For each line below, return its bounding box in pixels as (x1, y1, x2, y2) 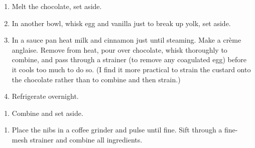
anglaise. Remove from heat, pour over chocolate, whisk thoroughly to (12, 44, 227, 55)
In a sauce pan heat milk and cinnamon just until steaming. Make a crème (12, 35, 241, 45)
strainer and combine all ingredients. (30, 134, 143, 144)
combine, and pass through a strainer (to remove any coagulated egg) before (12, 54, 246, 65)
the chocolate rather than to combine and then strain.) (12, 74, 181, 84)
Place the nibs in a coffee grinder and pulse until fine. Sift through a (12, 124, 222, 135)
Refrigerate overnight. (12, 91, 79, 101)
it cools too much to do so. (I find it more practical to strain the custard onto (12, 64, 251, 74)
